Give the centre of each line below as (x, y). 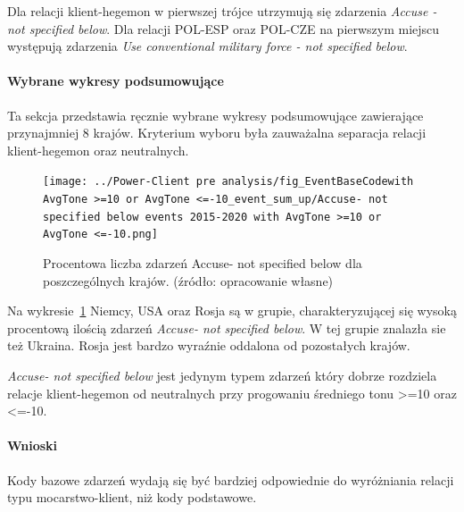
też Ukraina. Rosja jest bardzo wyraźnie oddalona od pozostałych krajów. (209, 345)
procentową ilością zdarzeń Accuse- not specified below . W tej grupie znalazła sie (227, 327)
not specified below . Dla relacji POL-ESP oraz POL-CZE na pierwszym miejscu (224, 28)
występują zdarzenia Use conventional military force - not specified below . (207, 46)
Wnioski (33, 445)
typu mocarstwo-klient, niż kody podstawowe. (132, 497)
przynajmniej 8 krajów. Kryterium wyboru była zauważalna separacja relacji (217, 133)
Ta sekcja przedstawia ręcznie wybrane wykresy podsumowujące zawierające (215, 115)
